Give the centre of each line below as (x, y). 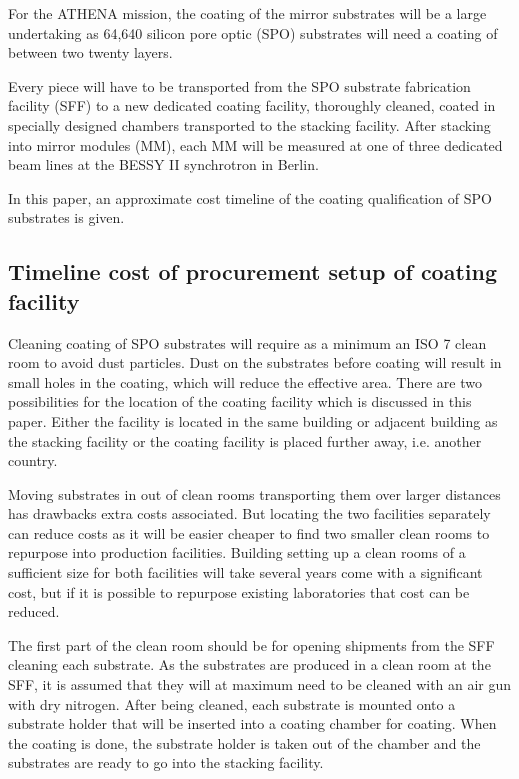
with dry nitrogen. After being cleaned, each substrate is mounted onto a (232, 703)
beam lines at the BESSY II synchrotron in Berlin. (163, 164)
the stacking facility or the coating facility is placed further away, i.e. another (245, 440)
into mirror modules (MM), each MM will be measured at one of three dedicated (255, 144)
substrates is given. (66, 217)
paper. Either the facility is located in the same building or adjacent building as (253, 420)
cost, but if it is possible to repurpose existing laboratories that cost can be (239, 591)
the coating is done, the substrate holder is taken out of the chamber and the (244, 742)
